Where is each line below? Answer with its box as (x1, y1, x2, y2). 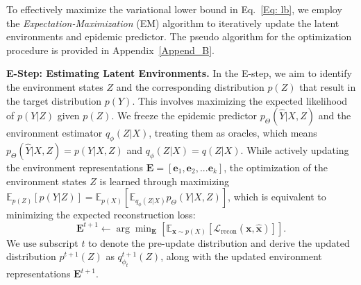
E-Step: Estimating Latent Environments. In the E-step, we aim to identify (6, 66, 352, 80)
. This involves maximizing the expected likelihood (132, 93, 348, 107)
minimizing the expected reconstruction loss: (6, 207, 196, 222)
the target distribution (6, 93, 102, 107)
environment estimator (6, 126, 103, 140)
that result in (299, 79, 356, 94)
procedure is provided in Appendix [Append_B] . (6, 42, 215, 57)
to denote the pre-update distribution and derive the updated (88, 235, 350, 250)
